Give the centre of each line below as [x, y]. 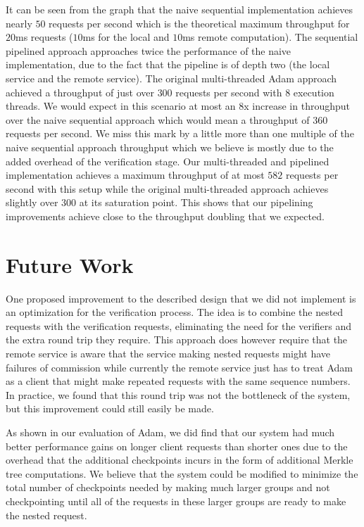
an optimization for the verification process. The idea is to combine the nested [175, 312]
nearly [19, 23]
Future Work [70, 264]
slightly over [32, 202]
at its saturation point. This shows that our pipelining [196, 202]
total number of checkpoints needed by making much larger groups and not [168, 487]
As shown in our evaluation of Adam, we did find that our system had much [170, 432]
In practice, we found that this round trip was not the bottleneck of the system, [178, 394]
